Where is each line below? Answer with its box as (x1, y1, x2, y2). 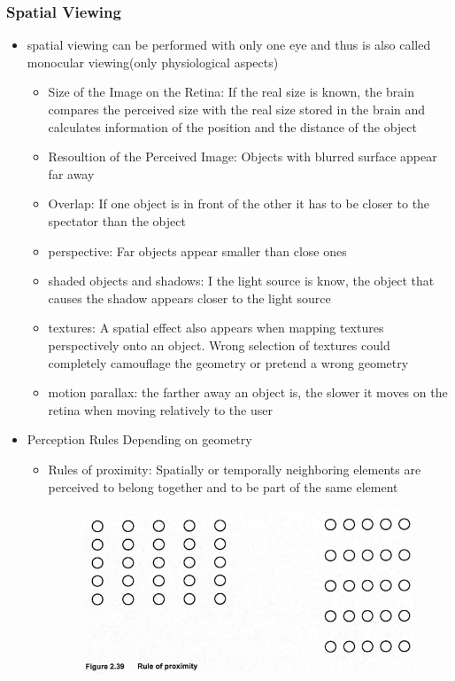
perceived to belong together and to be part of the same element (48, 477, 398, 496)
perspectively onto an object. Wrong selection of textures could (48, 335, 390, 354)
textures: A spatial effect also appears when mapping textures (48, 318, 384, 337)
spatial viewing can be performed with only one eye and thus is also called (27, 35, 431, 54)
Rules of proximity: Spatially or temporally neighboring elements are (48, 459, 421, 478)
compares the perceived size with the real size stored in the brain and (48, 100, 426, 118)
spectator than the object (48, 211, 186, 230)
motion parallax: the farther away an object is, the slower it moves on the (48, 383, 448, 402)
